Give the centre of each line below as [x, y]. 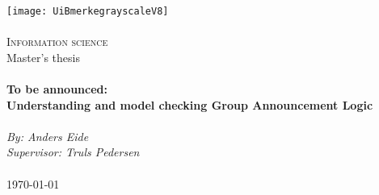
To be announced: [57, 89]
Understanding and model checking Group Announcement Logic [190, 104]
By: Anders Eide [48, 136]
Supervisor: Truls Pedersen [73, 152]
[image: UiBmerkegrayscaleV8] [88, 11]
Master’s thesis [43, 57]
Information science [57, 41]
